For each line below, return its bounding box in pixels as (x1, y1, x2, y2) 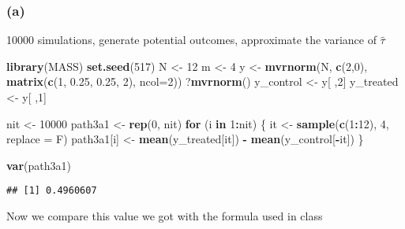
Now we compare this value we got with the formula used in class (6, 208, 323, 224)
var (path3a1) (6, 157, 71, 173)
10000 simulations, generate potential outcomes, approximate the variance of (6, 31, 377, 48)
